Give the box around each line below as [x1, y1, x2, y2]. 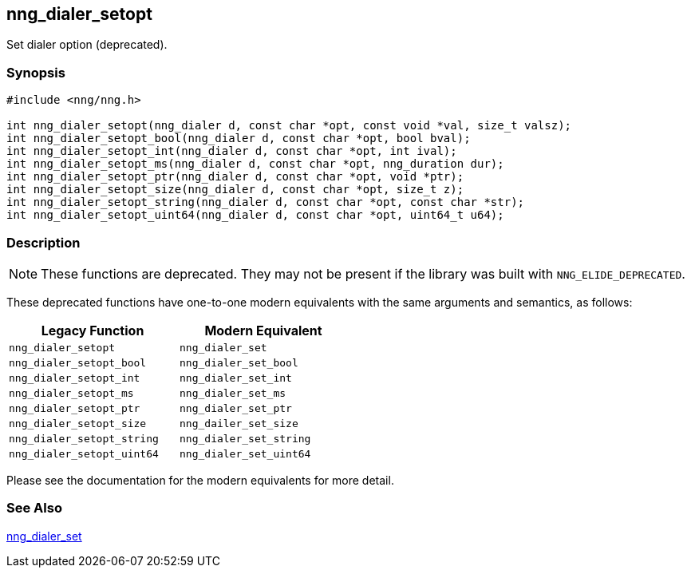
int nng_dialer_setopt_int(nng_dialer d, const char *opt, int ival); [6, 144, 457, 158]
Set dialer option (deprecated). [6, 38, 168, 52]
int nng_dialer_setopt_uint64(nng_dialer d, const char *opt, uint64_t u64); [6, 208, 504, 222]
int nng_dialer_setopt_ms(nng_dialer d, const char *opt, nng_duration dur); [6, 157, 504, 171]
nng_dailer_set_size [180, 417, 298, 430]
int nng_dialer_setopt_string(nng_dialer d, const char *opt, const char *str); [6, 196, 525, 209]
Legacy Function [41, 322, 144, 338]
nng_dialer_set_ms [180, 386, 286, 399]
